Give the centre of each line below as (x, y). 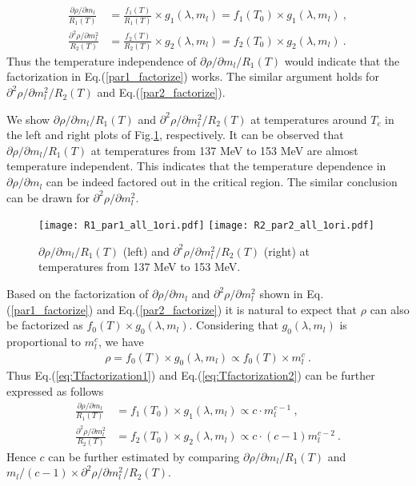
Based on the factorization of (78, 294)
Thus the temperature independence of (102, 60)
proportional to (44, 342)
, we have (121, 342)
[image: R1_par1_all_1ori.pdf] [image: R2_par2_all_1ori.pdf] (206, 226)
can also (390, 309)
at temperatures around (309, 119)
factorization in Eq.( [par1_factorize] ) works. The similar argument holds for (193, 76)
